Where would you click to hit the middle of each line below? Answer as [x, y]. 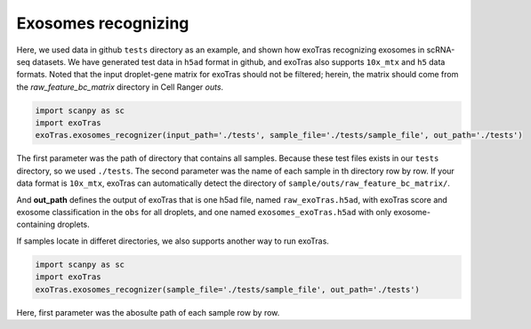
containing [36, 225]
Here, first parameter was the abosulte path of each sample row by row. [148, 312]
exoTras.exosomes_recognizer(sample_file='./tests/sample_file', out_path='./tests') [227, 289]
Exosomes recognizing [103, 23]
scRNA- [441, 50]
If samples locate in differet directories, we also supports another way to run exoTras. [173, 241]
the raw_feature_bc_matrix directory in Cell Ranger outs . [120, 87]
